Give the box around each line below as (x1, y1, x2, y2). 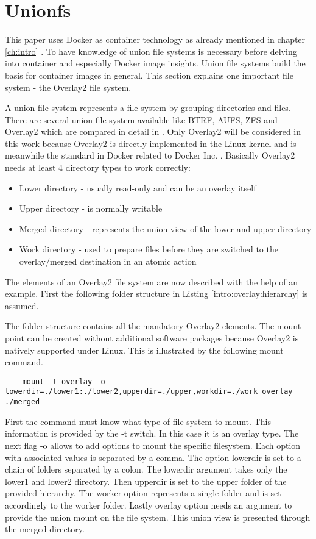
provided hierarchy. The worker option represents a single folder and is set (5, 487, 281, 499)
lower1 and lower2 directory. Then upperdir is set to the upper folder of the (5, 474, 287, 487)
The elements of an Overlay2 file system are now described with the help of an (5, 275, 298, 288)
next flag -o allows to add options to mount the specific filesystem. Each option (5, 438, 301, 451)
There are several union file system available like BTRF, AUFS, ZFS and (5, 113, 278, 126)
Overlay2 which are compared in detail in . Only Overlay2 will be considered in (5, 125, 301, 138)
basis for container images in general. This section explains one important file (5, 68, 293, 81)
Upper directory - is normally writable (19, 202, 163, 215)
